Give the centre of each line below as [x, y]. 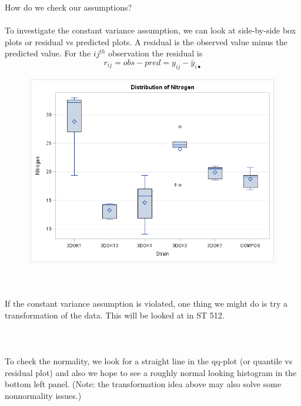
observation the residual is [155, 53]
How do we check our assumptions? [68, 7]
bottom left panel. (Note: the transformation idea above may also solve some [143, 384]
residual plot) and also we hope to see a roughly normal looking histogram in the [151, 372]
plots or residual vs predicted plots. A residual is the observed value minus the [146, 41]
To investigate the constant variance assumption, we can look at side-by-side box [150, 30]
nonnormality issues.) [43, 395]
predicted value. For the [48, 53]
